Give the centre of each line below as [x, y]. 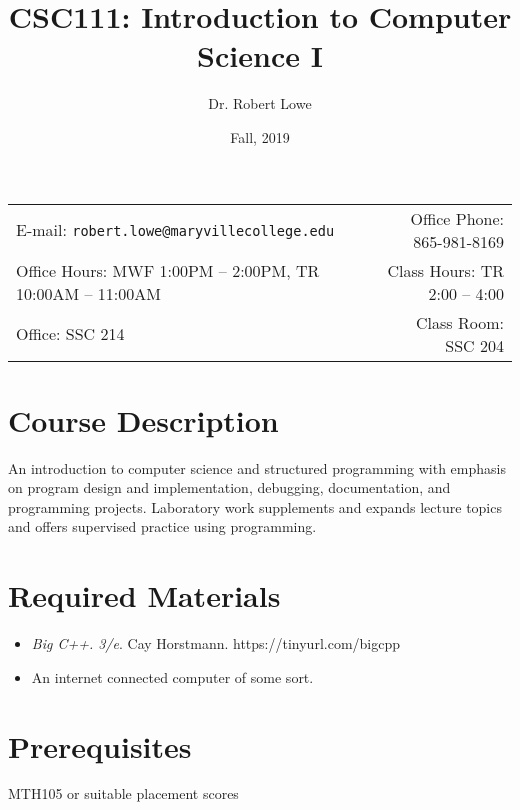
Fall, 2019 [260, 136]
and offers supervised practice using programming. [162, 526]
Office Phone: [457, 218]
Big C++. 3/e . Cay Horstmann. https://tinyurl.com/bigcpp [216, 643]
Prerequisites [100, 745]
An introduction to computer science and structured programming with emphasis [257, 467]
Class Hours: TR [445, 270]
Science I [260, 55]
